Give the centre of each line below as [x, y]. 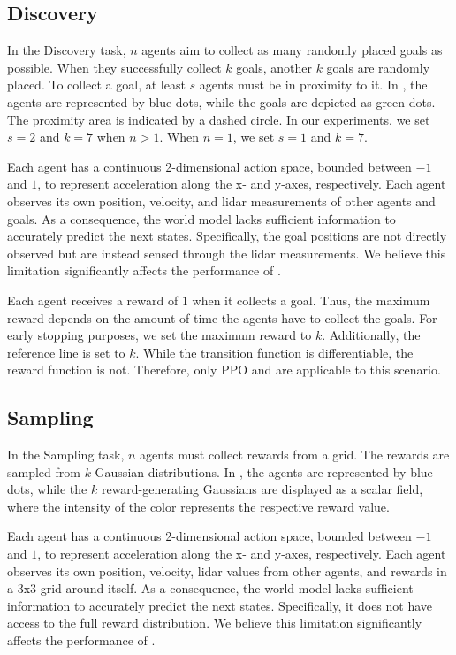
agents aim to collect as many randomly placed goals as [292, 50]
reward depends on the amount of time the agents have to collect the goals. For [222, 317]
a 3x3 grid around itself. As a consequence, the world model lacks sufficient [210, 588]
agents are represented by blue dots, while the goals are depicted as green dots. [221, 101]
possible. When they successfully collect [114, 67]
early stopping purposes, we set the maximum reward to [160, 335]
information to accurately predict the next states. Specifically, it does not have [220, 605]
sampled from [44, 471]
